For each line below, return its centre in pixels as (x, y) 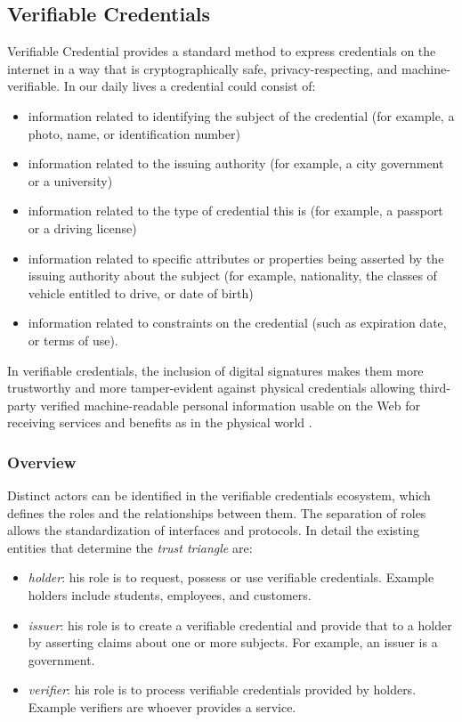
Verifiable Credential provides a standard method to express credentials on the (222, 51)
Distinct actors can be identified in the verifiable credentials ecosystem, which (219, 495)
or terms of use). (73, 340)
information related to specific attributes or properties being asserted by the (236, 258)
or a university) (70, 180)
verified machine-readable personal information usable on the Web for (230, 405)
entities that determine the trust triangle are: (130, 547)
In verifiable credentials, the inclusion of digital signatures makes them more (215, 370)
